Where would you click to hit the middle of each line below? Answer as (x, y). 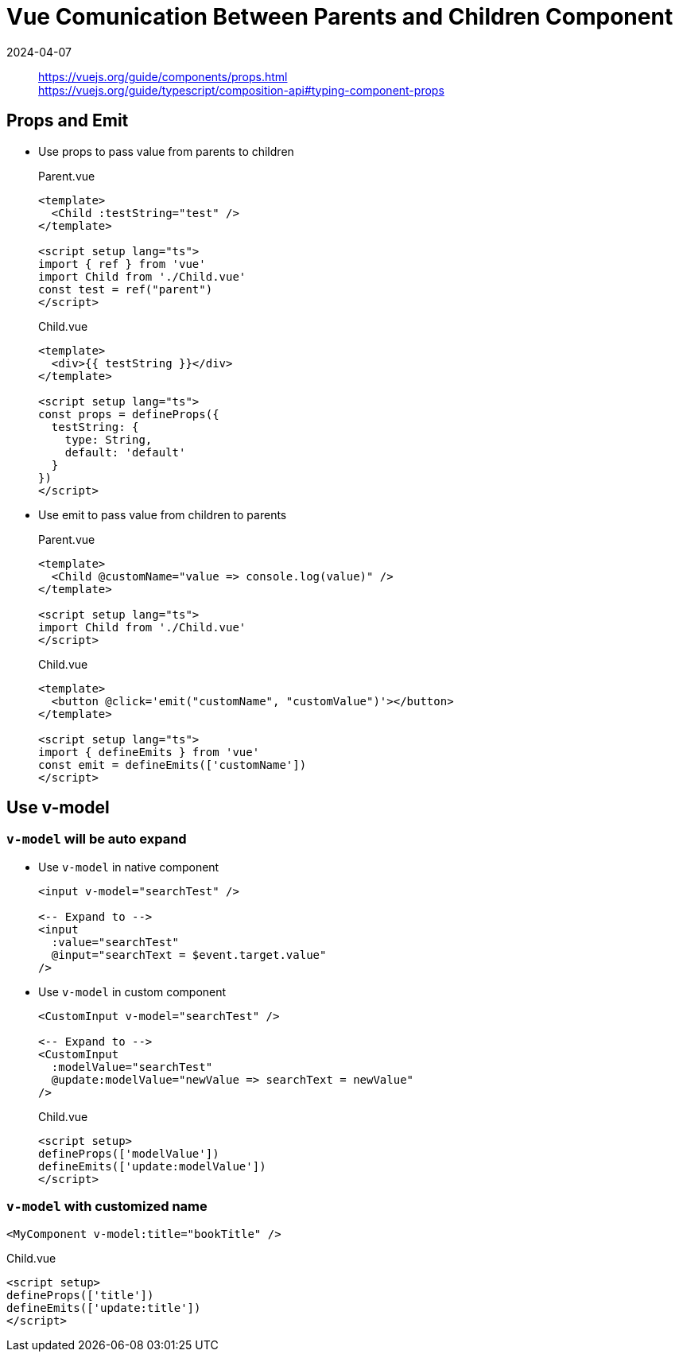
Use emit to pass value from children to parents (163, 514)
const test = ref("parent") (126, 289)
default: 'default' (125, 452)
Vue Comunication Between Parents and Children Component (340, 17)
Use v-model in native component (129, 867)
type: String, (109, 439)
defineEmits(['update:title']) (104, 1308)
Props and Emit (68, 121)
